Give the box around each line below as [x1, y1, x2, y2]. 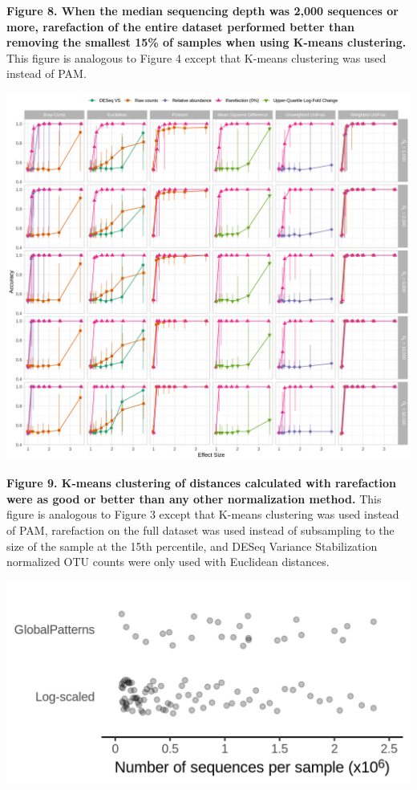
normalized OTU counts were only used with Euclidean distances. [6, 553, 330, 570]
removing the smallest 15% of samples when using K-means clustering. [6, 34, 407, 51]
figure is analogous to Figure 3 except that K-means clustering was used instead [6, 506, 399, 523]
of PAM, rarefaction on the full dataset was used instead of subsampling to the [6, 522, 395, 539]
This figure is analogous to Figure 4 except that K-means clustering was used [6, 49, 387, 66]
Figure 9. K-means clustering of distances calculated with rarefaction [6, 474, 397, 491]
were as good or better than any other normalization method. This [6, 490, 382, 507]
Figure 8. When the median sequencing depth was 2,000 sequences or [6, 2, 399, 18]
